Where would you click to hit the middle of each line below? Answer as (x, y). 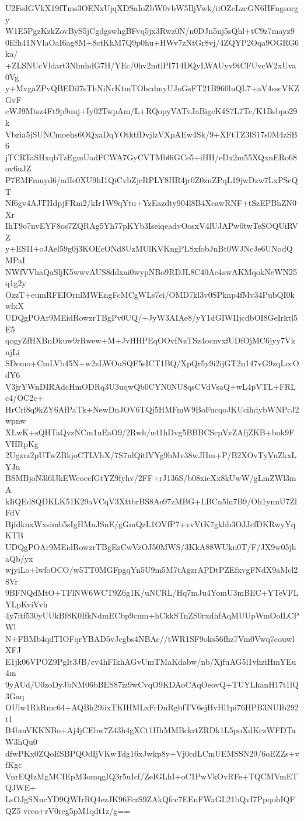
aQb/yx (19, 558)
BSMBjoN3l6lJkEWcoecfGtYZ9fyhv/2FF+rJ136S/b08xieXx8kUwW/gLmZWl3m (151, 478)
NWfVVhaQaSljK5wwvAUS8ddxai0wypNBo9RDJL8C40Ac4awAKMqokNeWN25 (151, 271)
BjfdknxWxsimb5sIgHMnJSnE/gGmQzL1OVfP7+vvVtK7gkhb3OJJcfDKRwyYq (151, 523)
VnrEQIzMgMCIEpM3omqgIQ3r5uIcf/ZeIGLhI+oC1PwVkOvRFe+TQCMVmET (152, 776)
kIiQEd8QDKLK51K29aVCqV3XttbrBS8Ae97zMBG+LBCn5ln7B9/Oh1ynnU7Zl (151, 501)
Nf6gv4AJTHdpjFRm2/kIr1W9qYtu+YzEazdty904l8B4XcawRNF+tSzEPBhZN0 (151, 203)
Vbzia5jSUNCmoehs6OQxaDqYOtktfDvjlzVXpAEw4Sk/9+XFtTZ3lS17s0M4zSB (151, 134)
